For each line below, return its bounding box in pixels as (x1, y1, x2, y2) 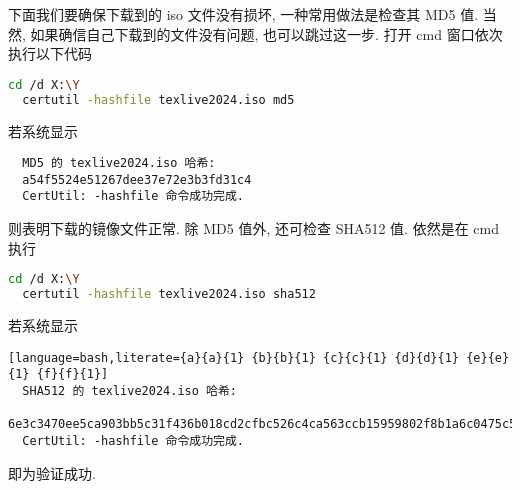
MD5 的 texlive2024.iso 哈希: (22, 156, 216, 171)
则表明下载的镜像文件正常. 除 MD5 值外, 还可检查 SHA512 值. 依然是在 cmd (8, 218, 499, 239)
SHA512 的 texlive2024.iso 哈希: (22, 383, 237, 398)
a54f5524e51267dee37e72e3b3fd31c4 (22, 172, 252, 187)
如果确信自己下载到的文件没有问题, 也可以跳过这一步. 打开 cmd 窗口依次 (30, 23, 503, 44)
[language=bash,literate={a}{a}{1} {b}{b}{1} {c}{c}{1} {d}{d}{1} (8, 350, 460, 365)
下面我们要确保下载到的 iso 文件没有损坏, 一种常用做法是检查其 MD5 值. (8, 4, 479, 24)
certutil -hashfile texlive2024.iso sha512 (22, 287, 316, 302)
